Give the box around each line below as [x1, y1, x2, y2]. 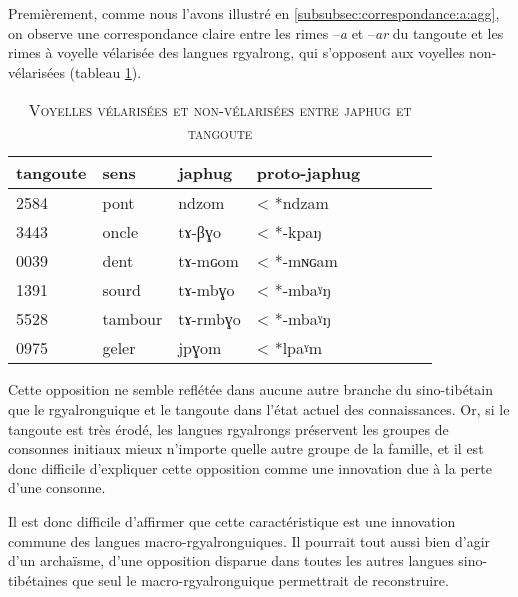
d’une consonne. [8, 477, 106, 498]
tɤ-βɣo [178, 220, 221, 244]
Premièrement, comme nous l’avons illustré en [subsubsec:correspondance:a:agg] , [8, 3, 500, 23]
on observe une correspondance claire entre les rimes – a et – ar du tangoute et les [8, 22, 504, 43]
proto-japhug [256, 161, 361, 185]
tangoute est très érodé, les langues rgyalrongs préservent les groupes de [8, 418, 449, 439]
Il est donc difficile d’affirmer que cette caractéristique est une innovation [8, 510, 456, 531]
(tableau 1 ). [69, 61, 142, 82]
